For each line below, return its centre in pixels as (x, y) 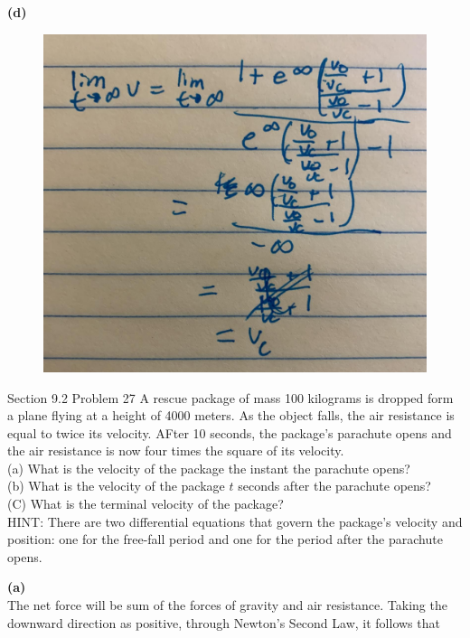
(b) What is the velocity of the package (116, 486)
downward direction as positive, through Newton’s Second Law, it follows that (224, 622)
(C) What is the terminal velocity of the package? (146, 504)
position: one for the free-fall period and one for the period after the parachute (225, 539)
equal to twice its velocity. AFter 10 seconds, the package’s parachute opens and (230, 432)
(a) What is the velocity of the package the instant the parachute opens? (209, 468)
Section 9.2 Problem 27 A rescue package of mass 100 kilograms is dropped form (230, 397)
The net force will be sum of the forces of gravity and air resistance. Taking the (227, 605)
